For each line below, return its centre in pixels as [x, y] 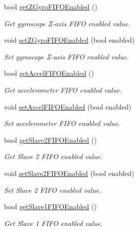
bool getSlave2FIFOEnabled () [50, 140]
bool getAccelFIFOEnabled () [49, 73]
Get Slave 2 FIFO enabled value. [53, 156]
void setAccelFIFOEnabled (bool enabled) [68, 106]
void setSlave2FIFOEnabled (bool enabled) [69, 173]
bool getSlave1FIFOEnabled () [50, 206]
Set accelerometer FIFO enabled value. [62, 123]
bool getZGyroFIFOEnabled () [51, 6]
